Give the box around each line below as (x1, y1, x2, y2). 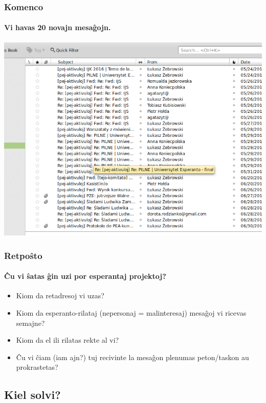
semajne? (16, 317, 45, 328)
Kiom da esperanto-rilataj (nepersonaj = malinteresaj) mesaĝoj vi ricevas (16, 307, 247, 318)
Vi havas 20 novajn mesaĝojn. (4, 22, 111, 33)
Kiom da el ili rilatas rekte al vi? (16, 335, 119, 345)
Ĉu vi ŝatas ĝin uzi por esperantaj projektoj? (4, 271, 166, 281)
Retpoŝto (4, 249, 42, 262)
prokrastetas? (16, 362, 58, 372)
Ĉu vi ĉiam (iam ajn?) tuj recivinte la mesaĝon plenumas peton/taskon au (16, 351, 249, 362)
